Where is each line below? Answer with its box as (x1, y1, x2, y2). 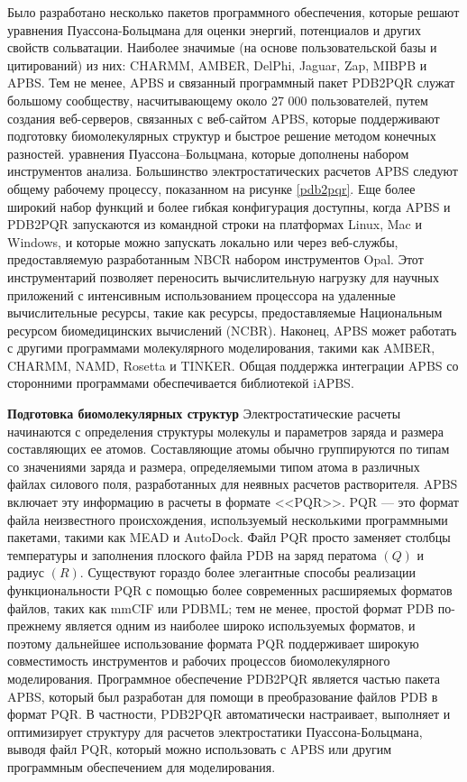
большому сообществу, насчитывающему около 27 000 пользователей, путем (7, 90, 428, 109)
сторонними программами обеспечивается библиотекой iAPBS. (7, 373, 354, 392)
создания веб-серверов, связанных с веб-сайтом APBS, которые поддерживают (7, 108, 440, 127)
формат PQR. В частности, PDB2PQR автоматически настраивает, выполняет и (7, 704, 451, 723)
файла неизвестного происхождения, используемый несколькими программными (7, 510, 448, 529)
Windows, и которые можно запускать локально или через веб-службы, (7, 232, 398, 251)
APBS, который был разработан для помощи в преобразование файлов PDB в (7, 686, 438, 705)
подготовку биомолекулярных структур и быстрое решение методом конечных (7, 126, 436, 145)
